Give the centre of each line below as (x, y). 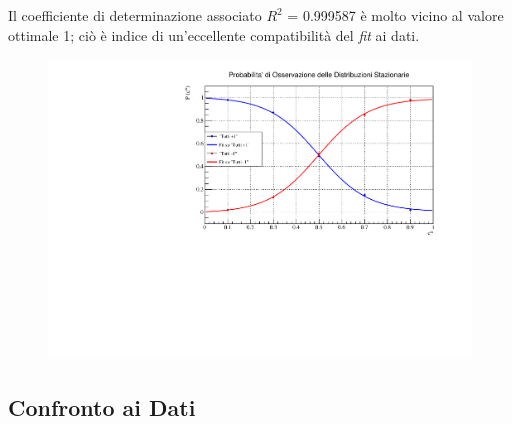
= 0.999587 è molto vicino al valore (395, 15)
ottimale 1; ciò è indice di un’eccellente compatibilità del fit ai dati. (214, 34)
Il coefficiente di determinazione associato (135, 15)
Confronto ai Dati (102, 406)
